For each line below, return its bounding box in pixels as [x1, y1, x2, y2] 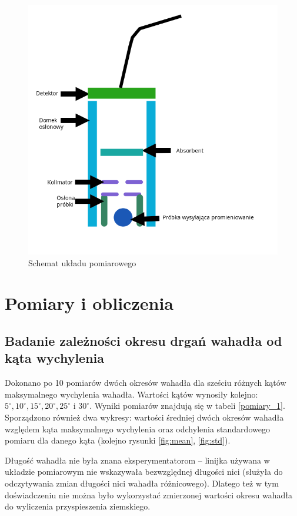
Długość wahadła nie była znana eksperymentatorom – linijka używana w [5, 454, 270, 466]
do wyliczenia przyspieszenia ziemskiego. [5, 500, 151, 512]
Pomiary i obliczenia [5, 291, 173, 315]
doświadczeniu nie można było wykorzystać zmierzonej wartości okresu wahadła [5, 488, 292, 501]
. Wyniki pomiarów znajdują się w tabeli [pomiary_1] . [89, 399, 285, 412]
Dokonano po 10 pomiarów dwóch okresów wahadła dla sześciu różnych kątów [5, 376, 286, 389]
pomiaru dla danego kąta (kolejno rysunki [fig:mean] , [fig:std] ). [5, 434, 231, 446]
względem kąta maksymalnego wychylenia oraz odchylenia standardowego [5, 422, 270, 435]
